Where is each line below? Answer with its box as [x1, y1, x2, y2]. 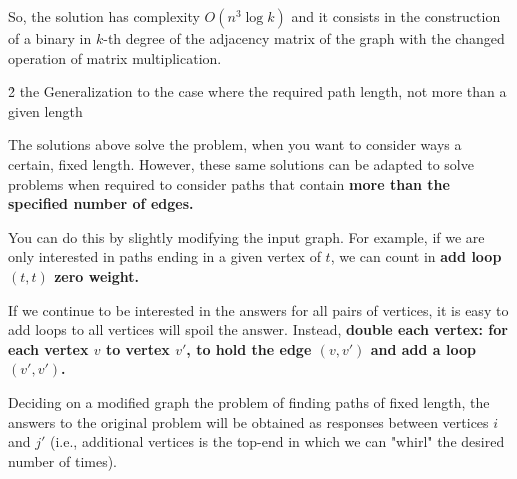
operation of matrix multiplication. [8, 47, 222, 68]
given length [8, 100, 83, 121]
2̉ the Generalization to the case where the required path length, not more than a [8, 81, 507, 102]
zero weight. [54, 265, 140, 286]
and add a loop [370, 338, 476, 359]
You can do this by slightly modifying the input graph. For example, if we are [8, 226, 485, 247]
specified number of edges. [8, 193, 194, 214]
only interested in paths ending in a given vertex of [8, 246, 321, 267]
